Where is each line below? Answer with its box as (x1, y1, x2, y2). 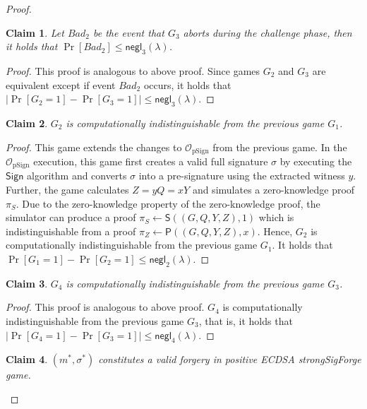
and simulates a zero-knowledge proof (192, 182, 355, 197)
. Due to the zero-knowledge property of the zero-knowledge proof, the (16, 196, 320, 211)
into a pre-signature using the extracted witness (138, 168, 345, 183)
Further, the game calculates (6, 182, 129, 197)
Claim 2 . (6, 115, 48, 130)
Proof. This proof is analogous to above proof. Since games (6, 63, 260, 78)
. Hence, (257, 223, 293, 238)
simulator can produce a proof (6, 210, 136, 225)
